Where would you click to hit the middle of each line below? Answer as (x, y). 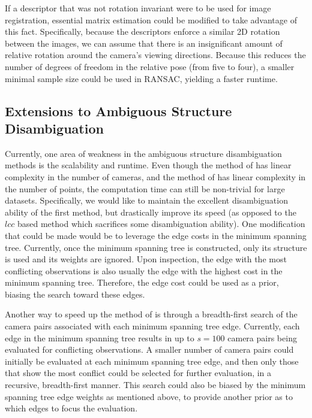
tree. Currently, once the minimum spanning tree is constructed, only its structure (156, 247)
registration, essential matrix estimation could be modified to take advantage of (151, 19)
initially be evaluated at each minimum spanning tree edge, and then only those (152, 361)
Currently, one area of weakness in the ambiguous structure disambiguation (143, 153)
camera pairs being (262, 337)
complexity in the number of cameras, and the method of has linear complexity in (155, 176)
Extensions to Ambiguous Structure (118, 110)
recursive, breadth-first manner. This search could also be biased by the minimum (155, 385)
